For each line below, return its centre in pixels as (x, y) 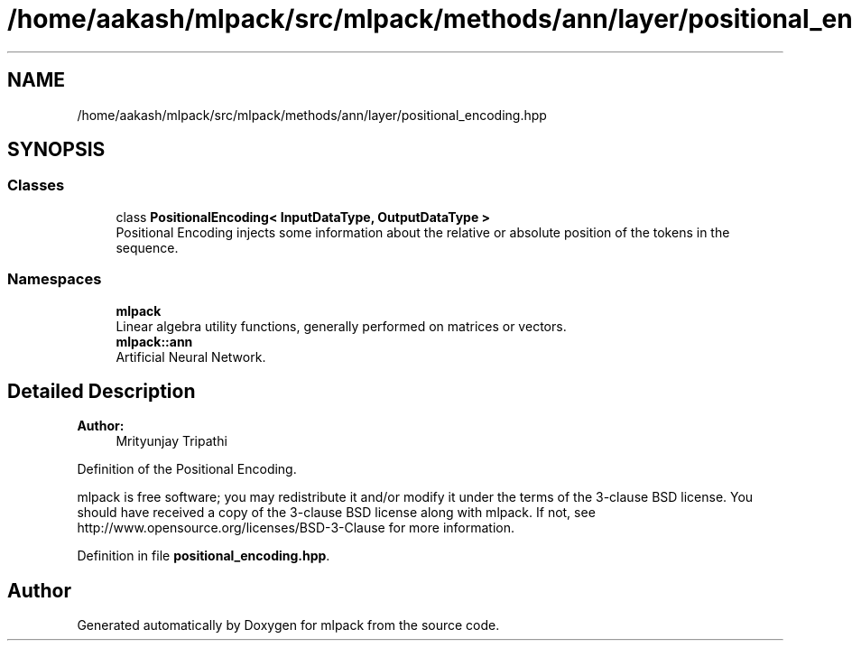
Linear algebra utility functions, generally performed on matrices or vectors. (341, 326)
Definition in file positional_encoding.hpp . (204, 556)
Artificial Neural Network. (191, 356)
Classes (36, 185)
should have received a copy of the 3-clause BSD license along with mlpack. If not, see (336, 513)
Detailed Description (102, 391)
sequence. (147, 247)
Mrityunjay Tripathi (171, 441)
